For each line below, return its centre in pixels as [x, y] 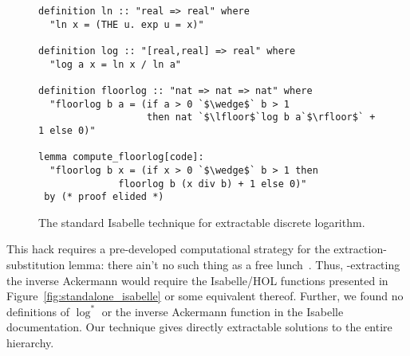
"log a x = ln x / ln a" [115, 64]
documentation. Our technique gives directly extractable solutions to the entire [199, 327]
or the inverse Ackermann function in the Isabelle [223, 311]
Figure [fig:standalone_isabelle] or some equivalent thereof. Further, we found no [205, 296]
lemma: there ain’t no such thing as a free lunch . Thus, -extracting [234, 265]
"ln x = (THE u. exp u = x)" [127, 24]
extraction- [360, 249]
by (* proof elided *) [104, 197]
